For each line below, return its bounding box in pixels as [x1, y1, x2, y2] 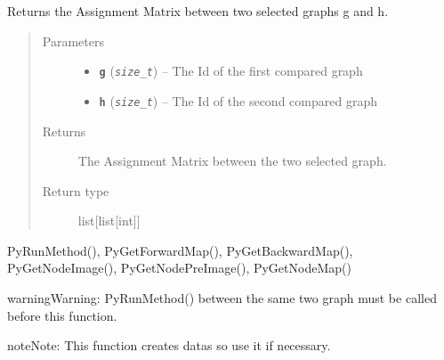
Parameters [42, 31, 104, 50]
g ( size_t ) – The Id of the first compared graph [99, 61, 363, 80]
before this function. [7, 306, 117, 324]
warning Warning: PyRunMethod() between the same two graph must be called [7, 289, 437, 307]
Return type [42, 181, 109, 200]
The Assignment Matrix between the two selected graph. [77, 151, 387, 170]
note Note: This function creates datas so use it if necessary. [7, 336, 331, 355]
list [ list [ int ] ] [77, 211, 141, 230]
